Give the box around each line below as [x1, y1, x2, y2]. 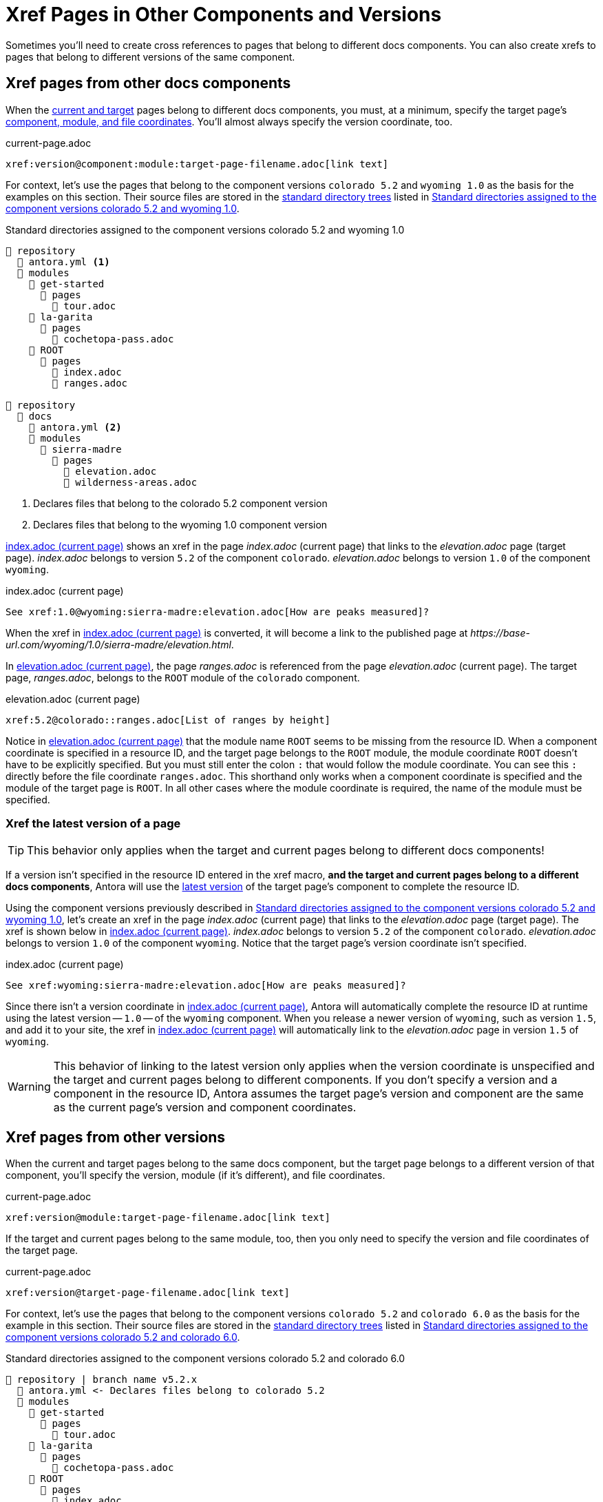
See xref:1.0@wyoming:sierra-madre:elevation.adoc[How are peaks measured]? [6, 606, 430, 617]
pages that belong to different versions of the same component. [6, 50, 295, 63]
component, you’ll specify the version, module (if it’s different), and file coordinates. [6, 1169, 385, 1182]
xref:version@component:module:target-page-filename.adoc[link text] [6, 158, 389, 169]
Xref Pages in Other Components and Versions [6, 3, 442, 26]
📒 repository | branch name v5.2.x [6, 1374, 198, 1386]
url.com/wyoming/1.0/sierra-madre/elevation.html [6, 638, 231, 650]
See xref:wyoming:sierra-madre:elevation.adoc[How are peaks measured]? [6, 980, 406, 991]
